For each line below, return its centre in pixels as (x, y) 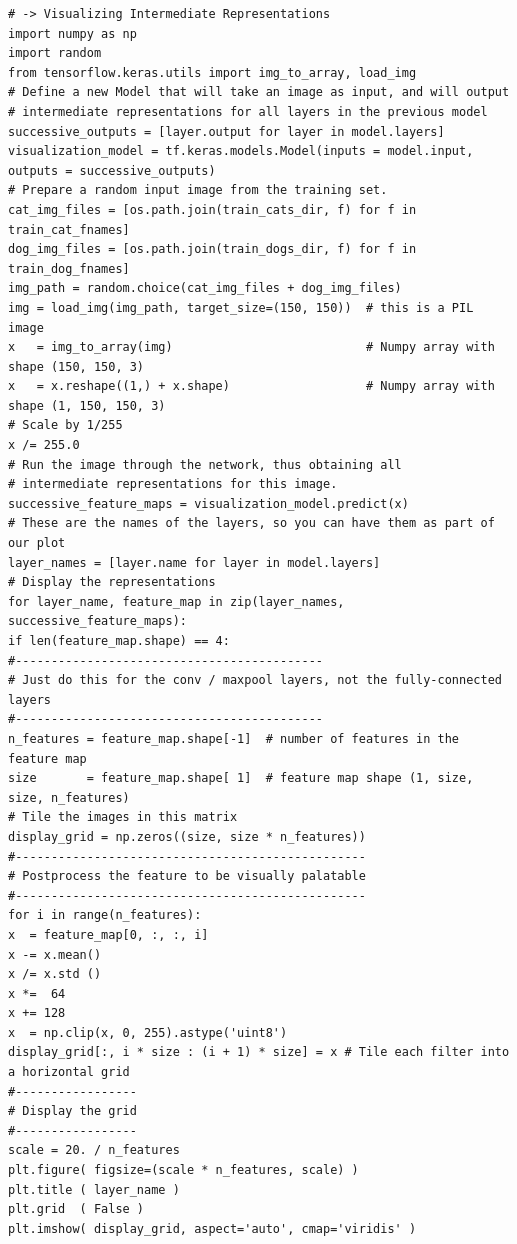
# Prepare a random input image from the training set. (198, 190)
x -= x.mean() (55, 954)
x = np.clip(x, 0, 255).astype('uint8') (148, 1032)
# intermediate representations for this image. (173, 484)
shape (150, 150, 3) (76, 366)
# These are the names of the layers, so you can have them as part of (251, 523)
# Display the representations (112, 582)
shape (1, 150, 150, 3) (87, 405)
